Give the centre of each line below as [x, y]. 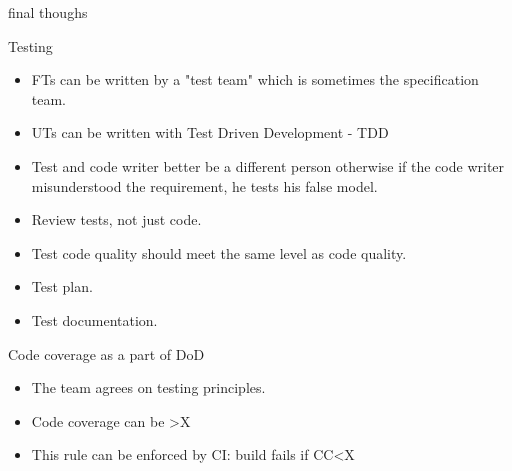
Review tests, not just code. [116, 219]
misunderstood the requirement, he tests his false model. [204, 185]
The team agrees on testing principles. [148, 387]
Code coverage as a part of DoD [106, 353]
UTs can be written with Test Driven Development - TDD [210, 132]
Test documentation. [94, 319]
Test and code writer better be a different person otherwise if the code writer [268, 165]
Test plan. [62, 286]
